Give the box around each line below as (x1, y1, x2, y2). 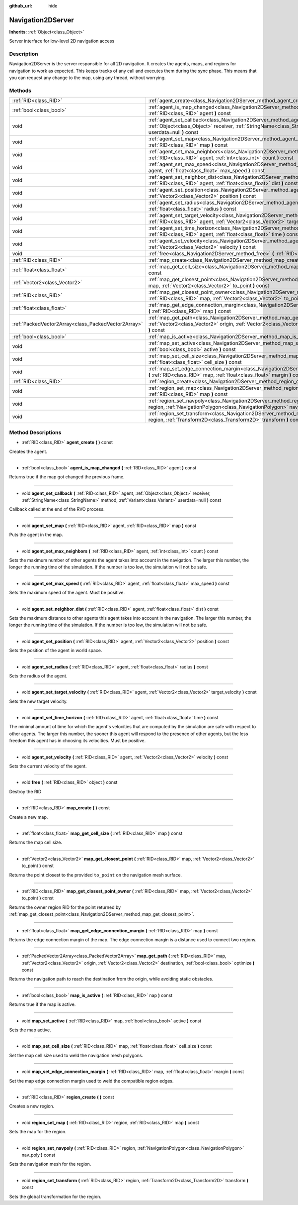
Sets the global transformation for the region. (9, 1194, 102, 1200)
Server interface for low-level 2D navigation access (9, 38, 115, 44)
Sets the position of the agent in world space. (9, 648, 102, 654)
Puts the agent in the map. (9, 532, 63, 538)
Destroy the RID (9, 788, 42, 794)
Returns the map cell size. (9, 839, 62, 846)
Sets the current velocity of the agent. (9, 763, 87, 769)
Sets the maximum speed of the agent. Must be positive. (9, 590, 125, 596)
